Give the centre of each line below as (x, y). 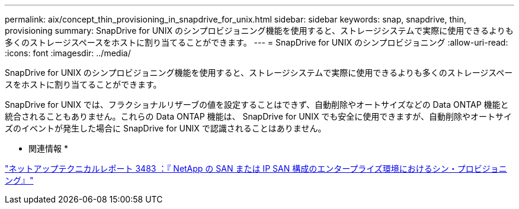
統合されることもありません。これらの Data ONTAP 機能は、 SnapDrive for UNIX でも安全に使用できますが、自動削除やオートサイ (259, 116)
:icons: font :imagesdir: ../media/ (68, 53)
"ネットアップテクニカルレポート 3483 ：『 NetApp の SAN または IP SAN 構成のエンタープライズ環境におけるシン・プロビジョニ (256, 168)
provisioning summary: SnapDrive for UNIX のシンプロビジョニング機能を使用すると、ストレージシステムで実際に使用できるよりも (259, 30)
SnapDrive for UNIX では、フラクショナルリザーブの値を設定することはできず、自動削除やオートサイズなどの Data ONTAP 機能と (257, 104)
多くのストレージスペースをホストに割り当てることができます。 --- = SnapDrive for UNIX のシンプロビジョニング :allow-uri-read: (257, 42)
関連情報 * (48, 148)
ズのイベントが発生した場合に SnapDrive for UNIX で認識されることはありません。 (166, 128)
